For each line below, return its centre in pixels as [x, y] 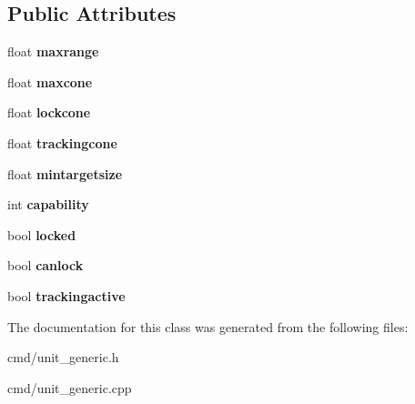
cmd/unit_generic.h [63, 357]
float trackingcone [62, 142]
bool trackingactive [66, 295]
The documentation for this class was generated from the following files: [208, 326]
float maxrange [53, 51]
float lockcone [49, 112]
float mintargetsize [65, 173]
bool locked [42, 234]
